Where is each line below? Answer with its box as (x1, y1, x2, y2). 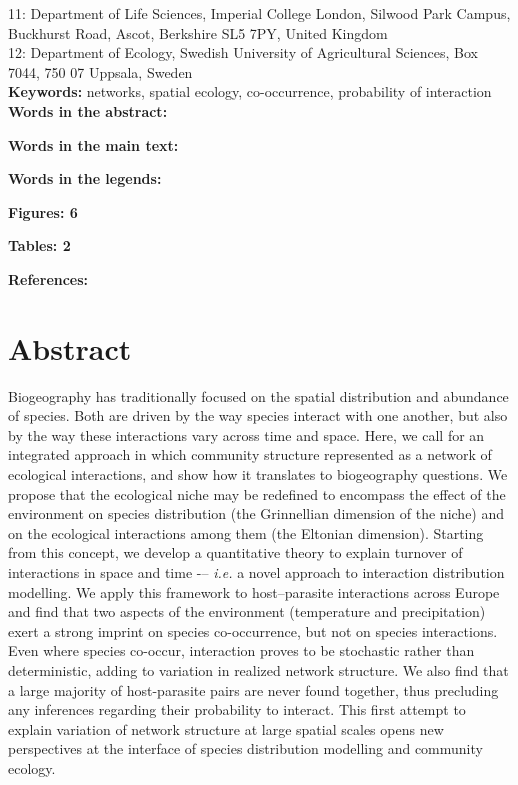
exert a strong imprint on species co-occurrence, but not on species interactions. (8, 620, 498, 641)
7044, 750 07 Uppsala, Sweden (8, 61, 193, 82)
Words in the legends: (8, 168, 162, 189)
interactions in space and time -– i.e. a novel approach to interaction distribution (8, 562, 505, 582)
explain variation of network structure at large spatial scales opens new (8, 718, 444, 739)
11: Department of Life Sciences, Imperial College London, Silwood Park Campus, (8, 3, 511, 23)
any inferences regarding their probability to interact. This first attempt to (8, 699, 466, 720)
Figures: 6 (8, 201, 78, 222)
